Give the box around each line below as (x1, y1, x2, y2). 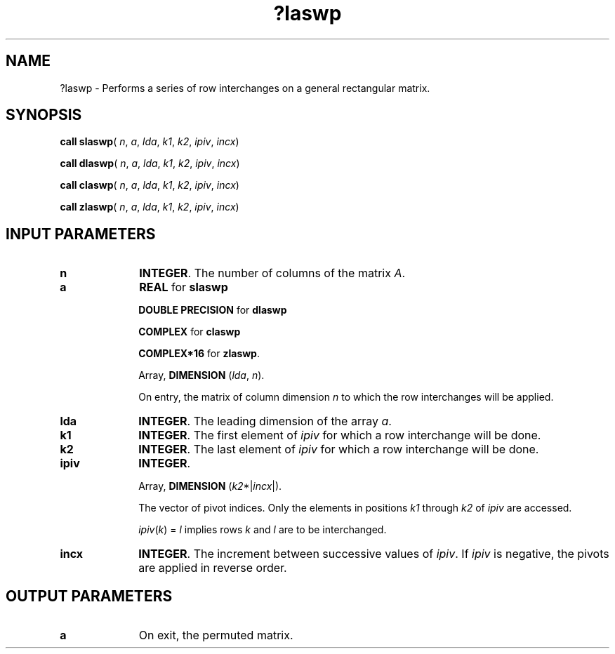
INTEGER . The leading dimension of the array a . (138, 414, 392, 429)
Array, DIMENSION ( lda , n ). (138, 369, 265, 382)
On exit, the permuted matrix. (138, 628, 293, 643)
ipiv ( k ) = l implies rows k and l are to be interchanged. (138, 523, 387, 536)
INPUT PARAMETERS (6, 225, 156, 243)
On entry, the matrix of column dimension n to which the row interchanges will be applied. (138, 391, 554, 403)
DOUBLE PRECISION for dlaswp (138, 304, 287, 316)
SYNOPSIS (6, 106, 82, 124)
